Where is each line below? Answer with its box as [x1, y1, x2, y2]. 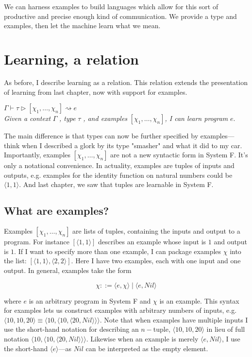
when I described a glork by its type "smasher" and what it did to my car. [21, 140, 242, 150]
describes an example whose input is [98, 237, 206, 247]
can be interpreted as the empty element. [85, 343, 208, 353]
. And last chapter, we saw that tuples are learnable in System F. [19, 179, 214, 189]
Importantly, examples [4, 150, 71, 160]
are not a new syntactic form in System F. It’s [110, 150, 248, 160]
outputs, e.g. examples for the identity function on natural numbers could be [4, 170, 233, 180]
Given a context [4, 113, 51, 123]
